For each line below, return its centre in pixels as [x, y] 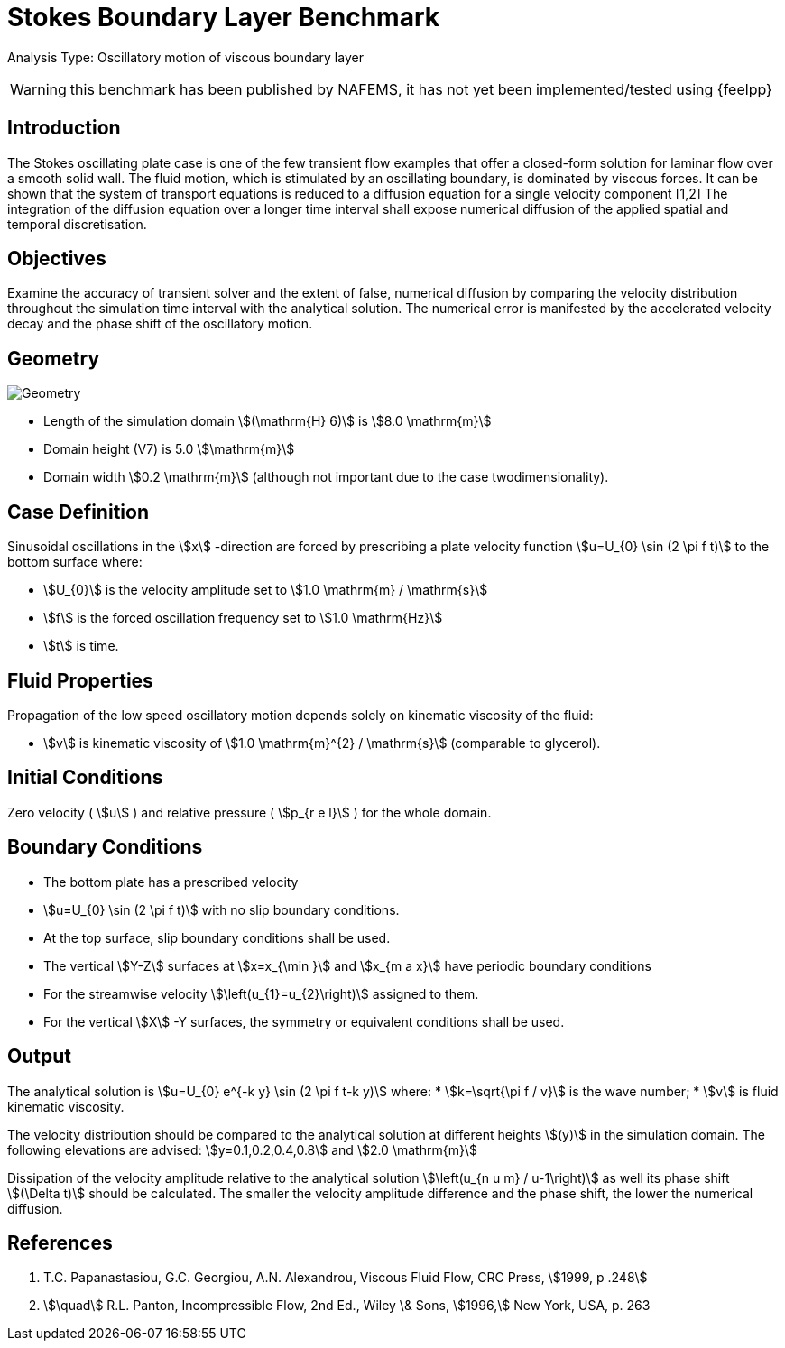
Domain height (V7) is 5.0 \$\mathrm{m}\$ [169, 449]
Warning [38, 89]
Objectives [57, 259]
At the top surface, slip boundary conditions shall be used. [217, 937]
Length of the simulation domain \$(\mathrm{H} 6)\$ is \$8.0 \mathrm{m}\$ [268, 421]
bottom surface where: [75, 562]
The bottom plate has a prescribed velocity [171, 882]
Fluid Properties [80, 680]
